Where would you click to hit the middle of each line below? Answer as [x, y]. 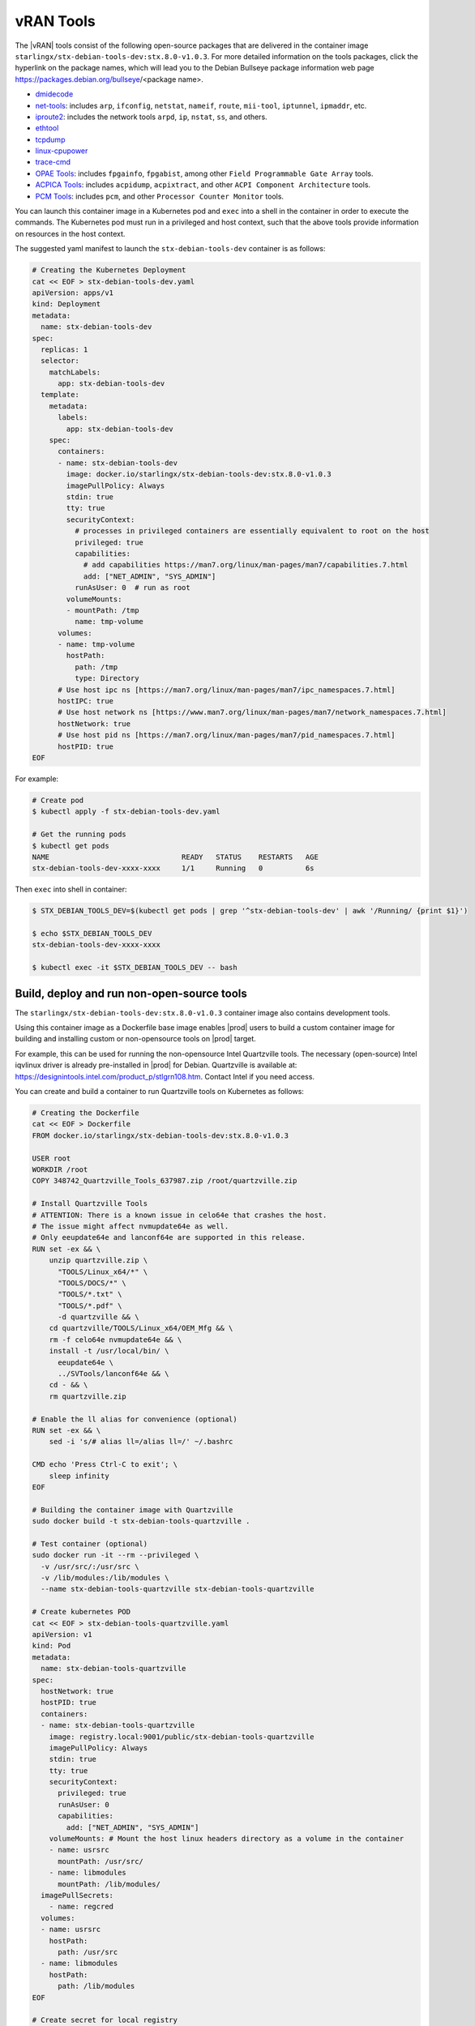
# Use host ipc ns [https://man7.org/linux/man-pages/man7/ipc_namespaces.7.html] [227, 690]
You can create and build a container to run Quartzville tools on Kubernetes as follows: [159, 1092]
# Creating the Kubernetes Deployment [109, 270]
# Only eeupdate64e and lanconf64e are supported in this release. [169, 1237]
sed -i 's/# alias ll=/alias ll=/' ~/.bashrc [141, 1442]
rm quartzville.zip [88, 1396]
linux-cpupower [62, 151]
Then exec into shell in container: [71, 889]
